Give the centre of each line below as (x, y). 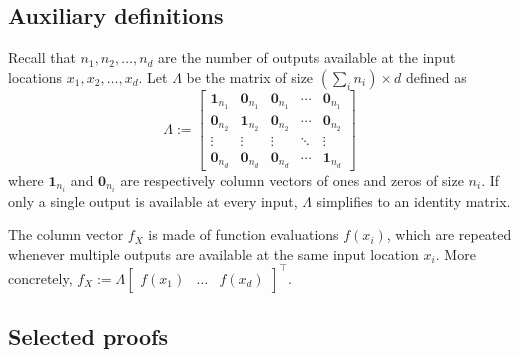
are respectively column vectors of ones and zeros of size (292, 179)
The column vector (66, 234)
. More (455, 253)
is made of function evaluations (243, 234)
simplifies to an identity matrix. (413, 200)
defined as (436, 76)
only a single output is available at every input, (153, 200)
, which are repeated (449, 234)
